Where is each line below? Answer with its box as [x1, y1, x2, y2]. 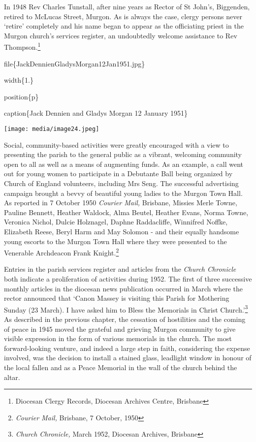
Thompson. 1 [4, 40, 41, 52]
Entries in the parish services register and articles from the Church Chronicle [4, 264, 236, 274]
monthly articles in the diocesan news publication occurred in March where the [4, 283, 243, 293]
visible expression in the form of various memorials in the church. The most [4, 333, 232, 344]
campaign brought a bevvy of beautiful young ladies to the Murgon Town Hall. [4, 188, 243, 198]
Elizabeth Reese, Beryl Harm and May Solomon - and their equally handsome [4, 226, 239, 236]
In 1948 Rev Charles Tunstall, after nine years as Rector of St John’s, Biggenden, [4, 1, 250, 11]
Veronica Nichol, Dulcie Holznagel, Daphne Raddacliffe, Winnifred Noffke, [4, 217, 228, 227]
